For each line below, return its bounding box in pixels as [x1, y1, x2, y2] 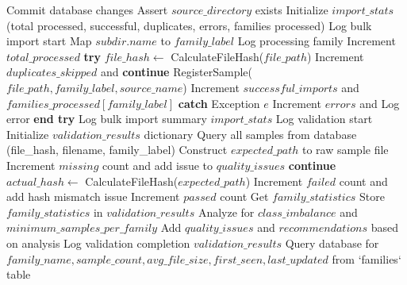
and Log [359, 94, 400, 111]
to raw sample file [301, 141, 389, 158]
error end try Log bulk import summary [6, 110, 207, 127]
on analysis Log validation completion [6, 234, 190, 251]
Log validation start [275, 110, 373, 127]
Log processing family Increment [237, 33, 396, 49]
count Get [220, 188, 269, 205]
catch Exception [178, 94, 260, 111]
